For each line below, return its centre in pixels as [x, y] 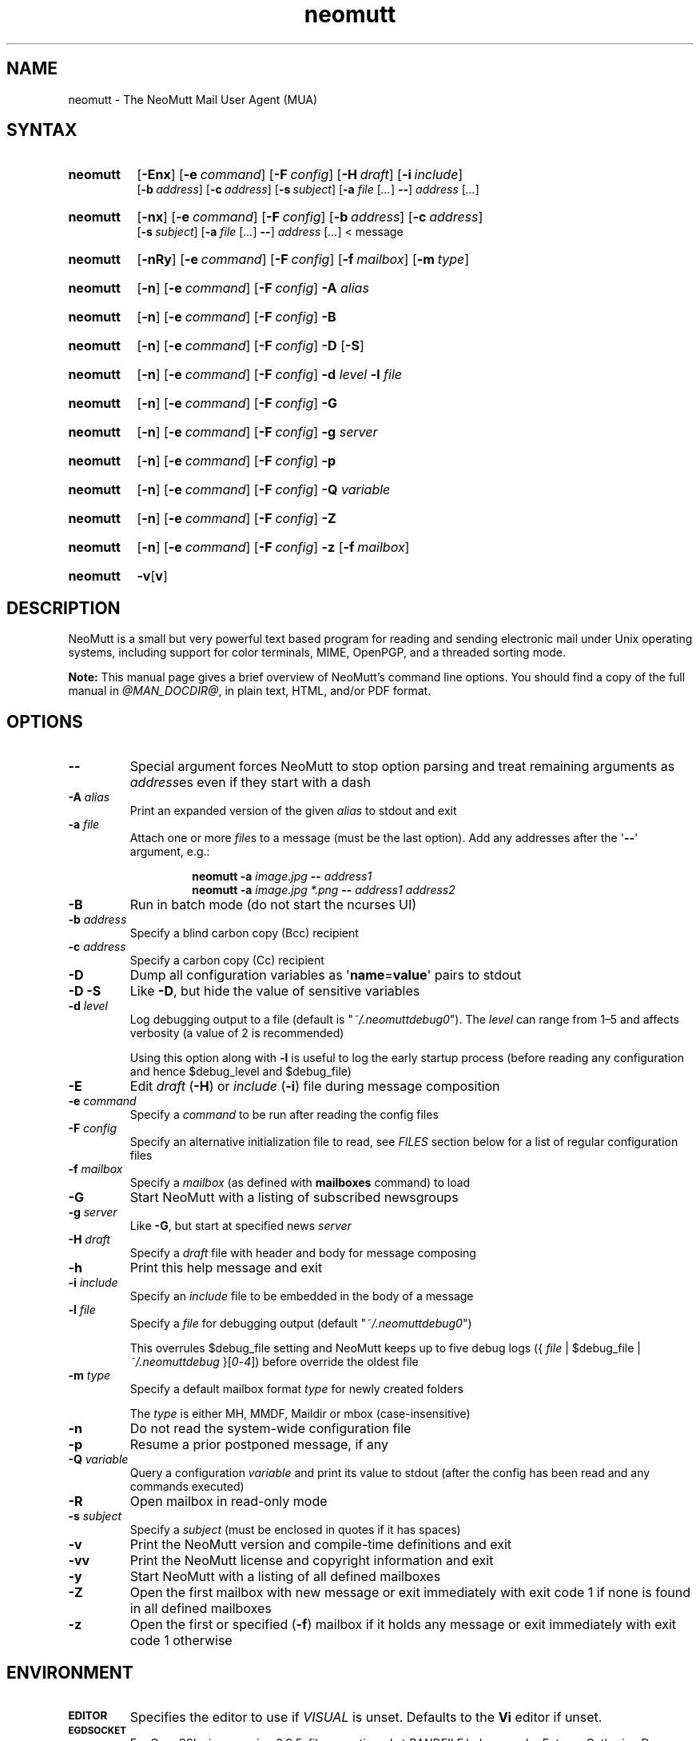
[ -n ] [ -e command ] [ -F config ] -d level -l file [269, 375]
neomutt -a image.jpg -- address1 [282, 876]
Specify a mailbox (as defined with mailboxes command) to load [300, 1183]
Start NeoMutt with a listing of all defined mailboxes [285, 1577]
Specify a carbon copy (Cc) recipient [227, 960]
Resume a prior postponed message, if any [259, 1445]
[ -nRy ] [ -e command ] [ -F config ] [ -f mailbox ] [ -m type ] [303, 260]
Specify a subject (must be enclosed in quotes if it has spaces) [295, 1530]
